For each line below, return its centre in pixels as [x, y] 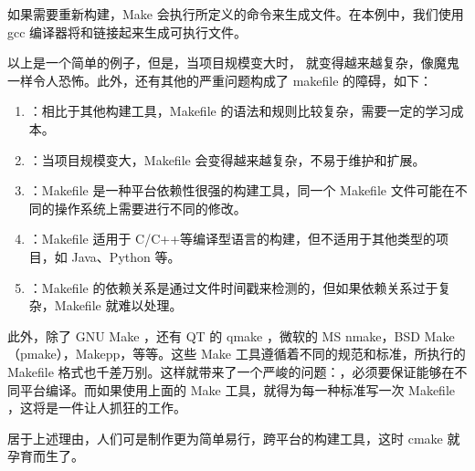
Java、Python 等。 [126, 256]
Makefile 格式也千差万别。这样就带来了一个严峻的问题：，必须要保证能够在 [231, 371]
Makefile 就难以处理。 [118, 305]
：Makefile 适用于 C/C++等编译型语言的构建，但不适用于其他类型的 [232, 239]
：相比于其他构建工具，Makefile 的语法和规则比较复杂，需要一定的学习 [240, 111]
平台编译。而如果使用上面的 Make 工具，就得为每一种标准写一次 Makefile [237, 389]
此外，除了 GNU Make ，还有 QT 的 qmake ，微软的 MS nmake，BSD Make [231, 335]
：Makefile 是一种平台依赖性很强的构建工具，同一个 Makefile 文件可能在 [242, 190]
